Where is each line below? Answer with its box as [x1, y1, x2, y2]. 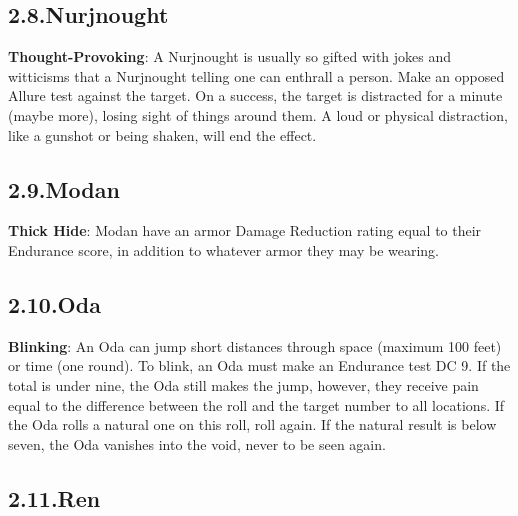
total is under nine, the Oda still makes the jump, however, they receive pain [8, 374, 479, 395]
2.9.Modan [8, 173, 120, 204]
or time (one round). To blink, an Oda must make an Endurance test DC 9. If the [8, 355, 511, 376]
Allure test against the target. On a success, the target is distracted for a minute [8, 85, 503, 106]
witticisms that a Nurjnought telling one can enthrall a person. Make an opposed [8, 65, 505, 86]
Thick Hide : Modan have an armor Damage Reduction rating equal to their [8, 220, 482, 241]
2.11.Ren [8, 482, 101, 513]
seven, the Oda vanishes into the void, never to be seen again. [8, 433, 386, 454]
